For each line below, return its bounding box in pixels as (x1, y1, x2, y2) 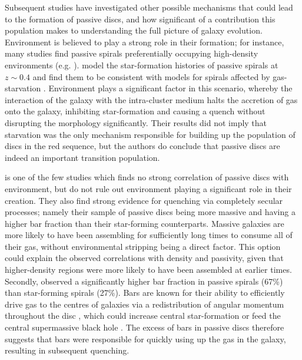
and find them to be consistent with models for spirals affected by (32, 70, 270, 82)
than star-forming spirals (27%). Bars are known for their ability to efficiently (5, 286, 285, 299)
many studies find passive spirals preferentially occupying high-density (5, 47, 258, 60)
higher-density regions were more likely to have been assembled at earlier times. (5, 263, 292, 276)
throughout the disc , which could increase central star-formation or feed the (5, 309, 281, 322)
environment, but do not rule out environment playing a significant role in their (5, 182, 292, 194)
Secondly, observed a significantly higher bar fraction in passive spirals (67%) (5, 275, 283, 287)
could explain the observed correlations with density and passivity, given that (5, 252, 284, 264)
